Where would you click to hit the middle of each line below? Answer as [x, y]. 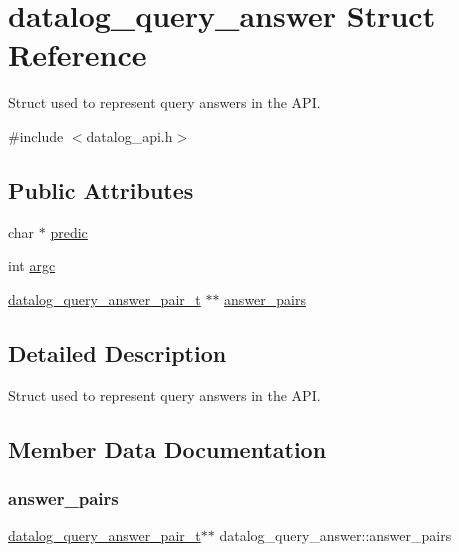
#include [36, 135]
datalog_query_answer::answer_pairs [335, 535]
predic [69, 231]
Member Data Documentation [167, 448]
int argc [32, 265]
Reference [77, 54]
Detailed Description [117, 352]
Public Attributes [101, 189]
